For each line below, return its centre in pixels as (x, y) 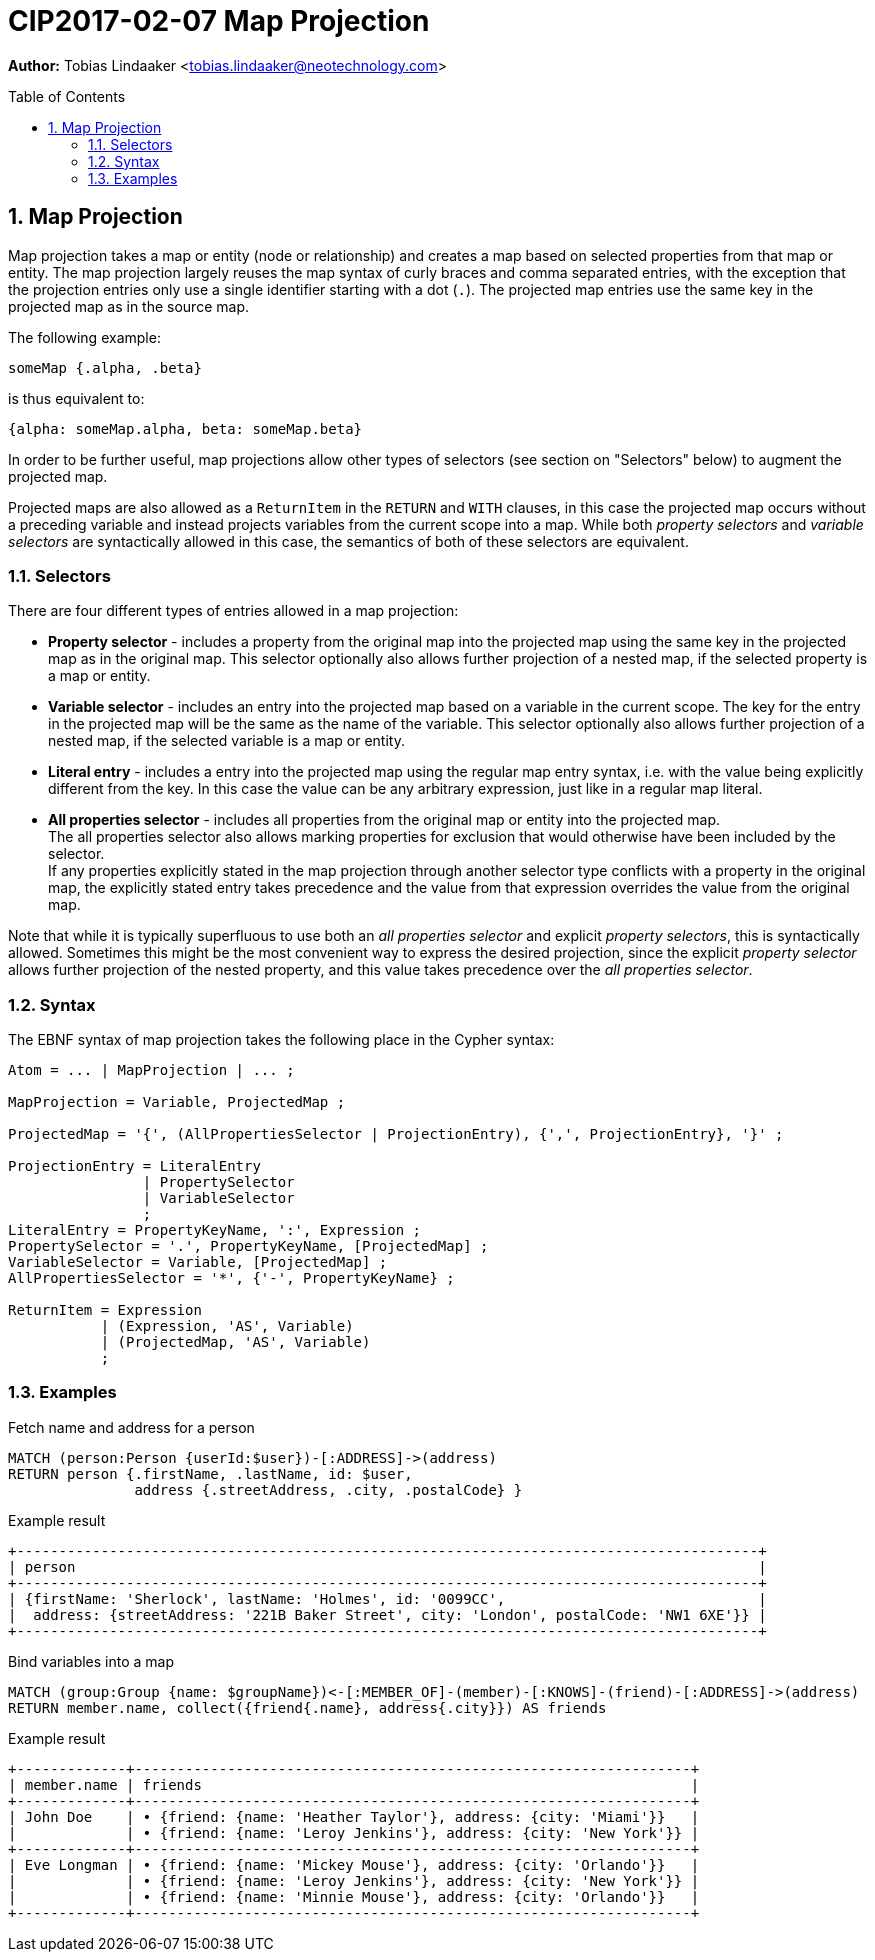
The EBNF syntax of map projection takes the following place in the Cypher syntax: (281, 1040)
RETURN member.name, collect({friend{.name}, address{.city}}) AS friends (307, 1707)
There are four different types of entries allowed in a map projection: (233, 611)
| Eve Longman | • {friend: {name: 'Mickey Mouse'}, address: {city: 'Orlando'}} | (354, 1864)
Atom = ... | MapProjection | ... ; (151, 1070)
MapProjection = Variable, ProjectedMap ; (177, 1102)
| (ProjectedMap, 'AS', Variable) (235, 1342)
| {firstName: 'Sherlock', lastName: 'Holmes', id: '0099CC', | (387, 1598)
